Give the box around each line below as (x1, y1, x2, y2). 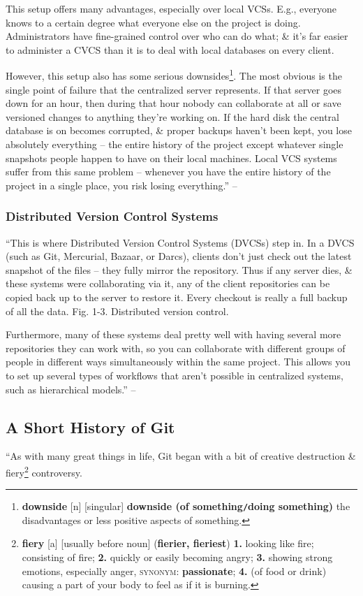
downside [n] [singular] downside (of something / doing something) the (22, 499, 350, 514)
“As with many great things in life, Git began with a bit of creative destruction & (6, 449, 356, 463)
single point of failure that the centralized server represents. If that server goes (6, 82, 342, 96)
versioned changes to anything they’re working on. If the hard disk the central (6, 109, 340, 124)
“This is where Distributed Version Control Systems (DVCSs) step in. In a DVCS (6, 235, 355, 249)
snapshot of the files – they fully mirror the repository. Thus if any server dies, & (6, 262, 353, 277)
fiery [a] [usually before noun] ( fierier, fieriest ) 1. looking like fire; (22, 536, 314, 551)
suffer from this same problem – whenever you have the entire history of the (6, 164, 331, 179)
